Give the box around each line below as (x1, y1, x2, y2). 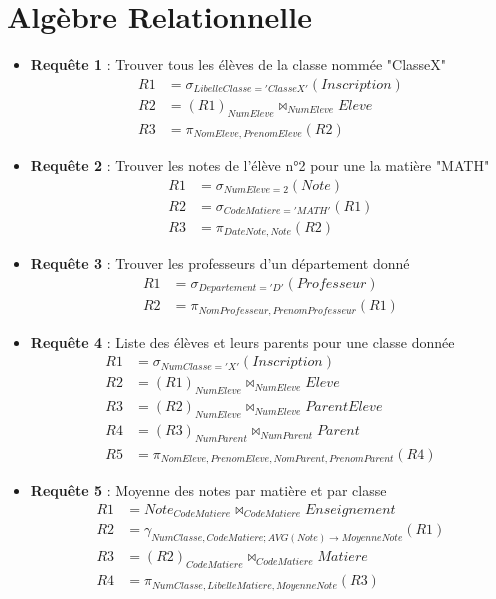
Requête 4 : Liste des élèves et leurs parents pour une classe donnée (30, 331, 455, 352)
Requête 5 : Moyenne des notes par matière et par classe (30, 480, 387, 501)
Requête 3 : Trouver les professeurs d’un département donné (30, 253, 410, 274)
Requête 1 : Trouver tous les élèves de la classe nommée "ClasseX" (30, 54, 447, 75)
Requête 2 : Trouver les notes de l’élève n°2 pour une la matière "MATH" (30, 155, 490, 176)
